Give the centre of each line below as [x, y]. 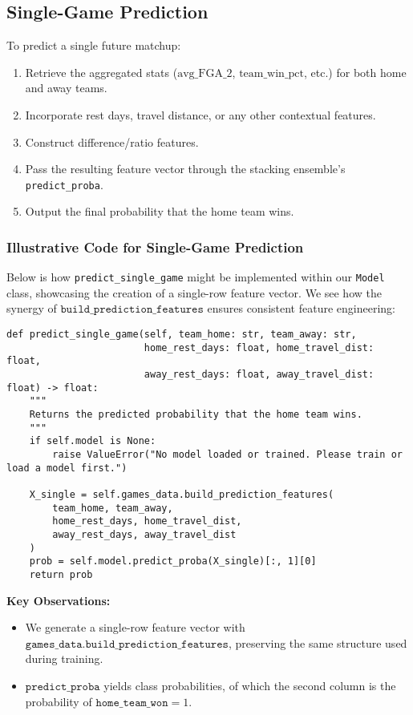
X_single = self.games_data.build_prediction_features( [182, 494]
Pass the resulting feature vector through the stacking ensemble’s [185, 169]
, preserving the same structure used [318, 642]
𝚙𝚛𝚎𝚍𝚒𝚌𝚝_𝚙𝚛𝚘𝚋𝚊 [63, 687]
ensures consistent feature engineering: [301, 308]
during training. [64, 658]
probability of [59, 701]
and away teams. [66, 88]
